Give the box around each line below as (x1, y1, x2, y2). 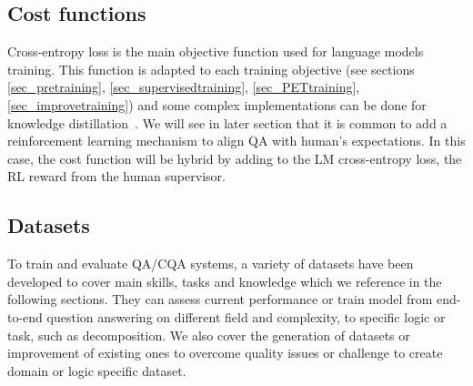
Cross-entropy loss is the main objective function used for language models (7, 42, 424, 61)
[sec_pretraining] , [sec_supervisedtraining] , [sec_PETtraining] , (7, 77, 360, 96)
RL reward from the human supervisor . (7, 167, 226, 186)
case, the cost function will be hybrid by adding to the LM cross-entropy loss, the (7, 148, 462, 168)
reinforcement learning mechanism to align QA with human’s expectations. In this (7, 131, 466, 150)
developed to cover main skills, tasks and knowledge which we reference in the (7, 271, 442, 290)
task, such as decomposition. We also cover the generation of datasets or (7, 325, 410, 344)
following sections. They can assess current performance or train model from (7, 289, 433, 309)
